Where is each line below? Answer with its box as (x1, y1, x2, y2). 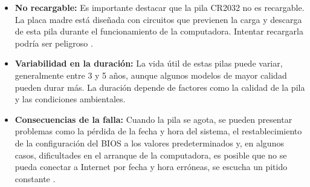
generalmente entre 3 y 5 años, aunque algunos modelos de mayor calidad (15, 68, 287, 81)
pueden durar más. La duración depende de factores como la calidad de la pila (15, 80, 305, 93)
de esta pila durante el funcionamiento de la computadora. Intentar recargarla (15, 25, 303, 38)
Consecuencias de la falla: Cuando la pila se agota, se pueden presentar (15, 113, 292, 125)
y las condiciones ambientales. (15, 93, 126, 105)
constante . (15, 172, 56, 185)
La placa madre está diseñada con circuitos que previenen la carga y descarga (15, 13, 302, 25)
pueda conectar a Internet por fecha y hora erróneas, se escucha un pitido (15, 160, 288, 173)
